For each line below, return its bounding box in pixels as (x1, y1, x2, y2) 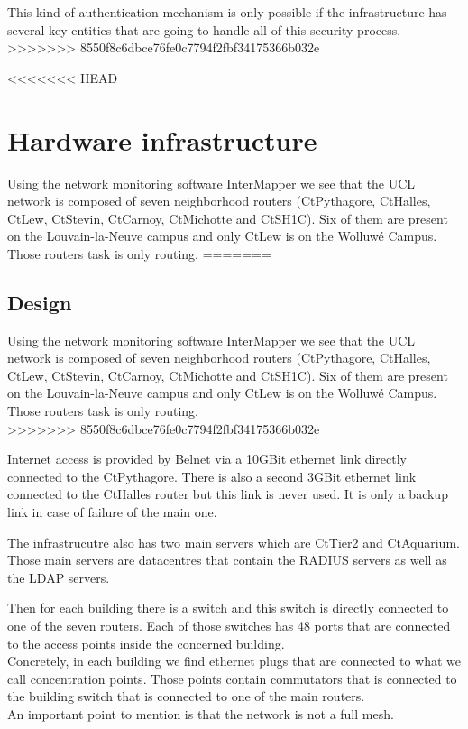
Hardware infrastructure (7, 121, 317, 158)
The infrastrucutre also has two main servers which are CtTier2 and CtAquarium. (7, 532, 460, 551)
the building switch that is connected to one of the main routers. (7, 687, 365, 706)
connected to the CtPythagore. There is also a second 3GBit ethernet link (7, 466, 417, 485)
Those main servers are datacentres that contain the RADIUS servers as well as (7, 550, 447, 569)
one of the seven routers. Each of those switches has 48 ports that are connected (7, 615, 451, 634)
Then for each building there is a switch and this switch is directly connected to (7, 598, 449, 617)
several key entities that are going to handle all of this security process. (7, 20, 401, 39)
